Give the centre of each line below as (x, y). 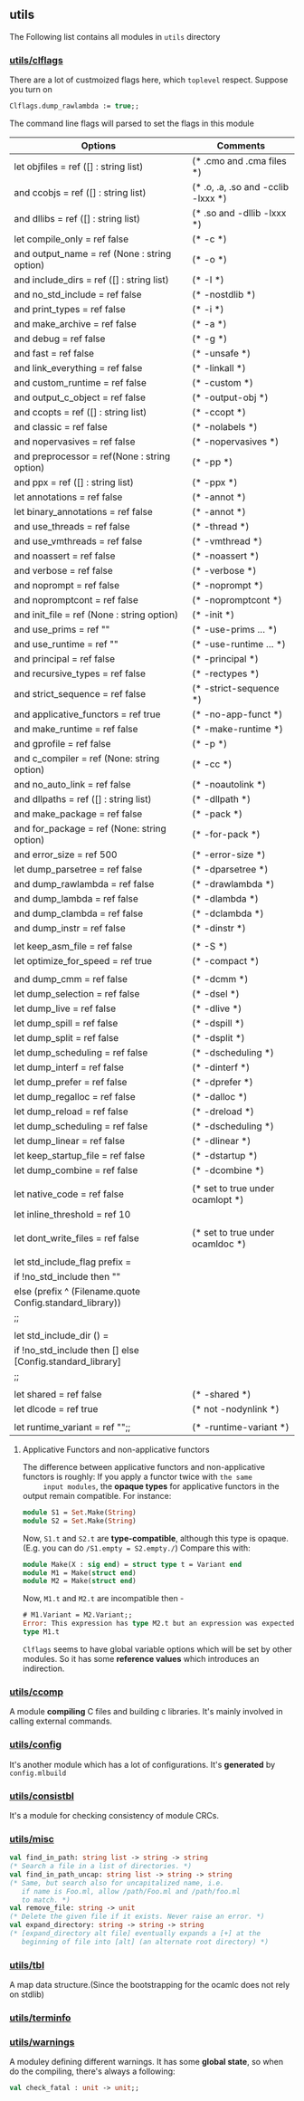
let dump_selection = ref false (77, 993)
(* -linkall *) (218, 368)
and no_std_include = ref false (78, 294)
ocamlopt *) (218, 1199)
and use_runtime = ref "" (66, 644)
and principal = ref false (65, 658)
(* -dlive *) (217, 1008)
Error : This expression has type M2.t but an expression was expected (158, 1624)
